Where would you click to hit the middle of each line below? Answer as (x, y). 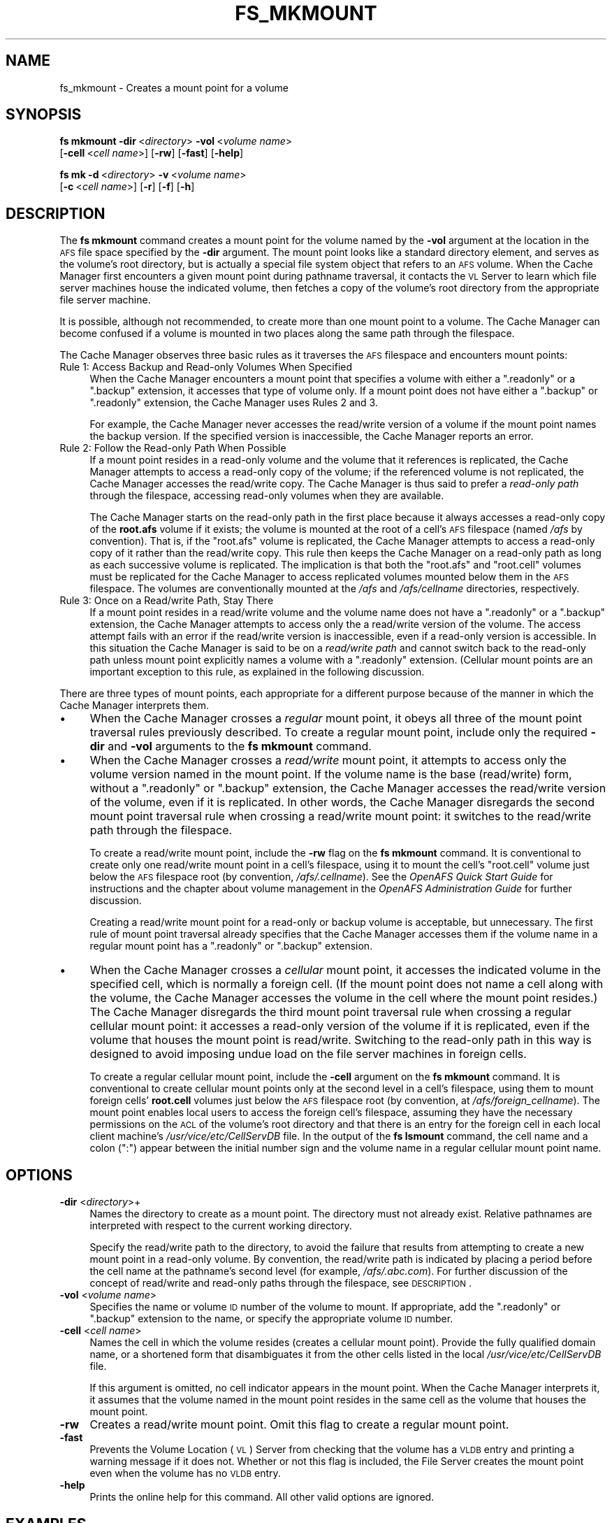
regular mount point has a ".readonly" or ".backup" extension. (231, 946)
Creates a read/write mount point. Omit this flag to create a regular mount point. (299, 1425)
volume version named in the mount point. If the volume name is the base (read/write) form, (331, 774)
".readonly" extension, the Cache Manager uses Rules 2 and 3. (234, 403)
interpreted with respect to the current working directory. (221, 1226)
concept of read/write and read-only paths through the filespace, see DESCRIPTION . (280, 1283)
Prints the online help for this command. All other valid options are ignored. (262, 1497)
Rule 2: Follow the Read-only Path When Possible (173, 448)
